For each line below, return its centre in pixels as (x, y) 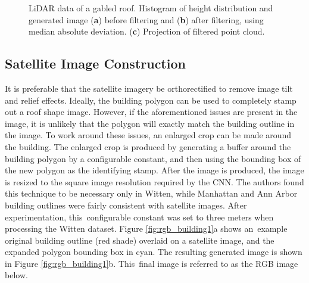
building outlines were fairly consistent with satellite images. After (126, 205)
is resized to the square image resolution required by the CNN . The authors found (154, 181)
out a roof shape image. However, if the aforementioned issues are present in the (151, 112)
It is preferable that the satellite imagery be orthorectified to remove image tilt (149, 88)
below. (16, 275)
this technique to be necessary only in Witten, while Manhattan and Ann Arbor (151, 193)
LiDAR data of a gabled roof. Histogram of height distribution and (151, 8)
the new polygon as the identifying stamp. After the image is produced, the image (154, 170)
